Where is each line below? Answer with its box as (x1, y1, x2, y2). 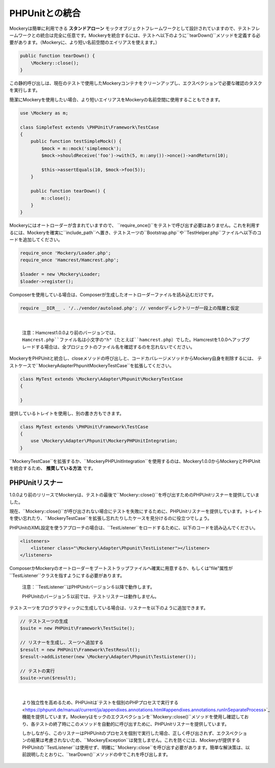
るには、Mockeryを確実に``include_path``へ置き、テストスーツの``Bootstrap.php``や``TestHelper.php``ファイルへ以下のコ (9, 229, 262, 236)
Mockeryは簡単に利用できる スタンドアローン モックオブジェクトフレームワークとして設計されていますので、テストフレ (9, 25, 260, 31)
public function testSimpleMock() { (30, 138, 122, 144)
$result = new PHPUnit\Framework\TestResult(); (20, 646, 140, 652)
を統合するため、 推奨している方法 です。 (9, 465, 96, 471)
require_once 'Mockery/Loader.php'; (20, 250, 111, 256)
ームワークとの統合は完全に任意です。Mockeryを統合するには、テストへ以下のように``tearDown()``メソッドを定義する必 (9, 32, 261, 38)
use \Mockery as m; (20, 110, 68, 116)
